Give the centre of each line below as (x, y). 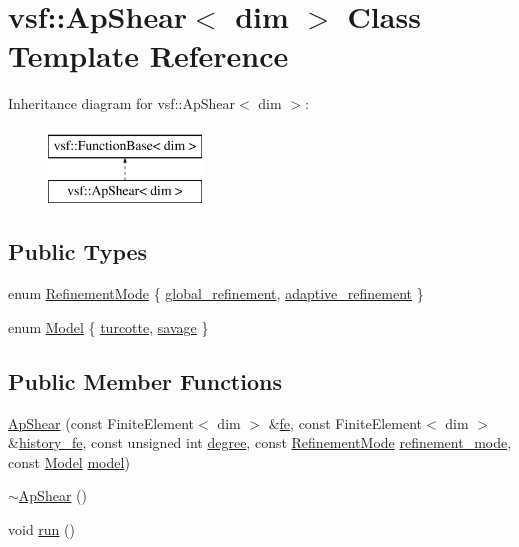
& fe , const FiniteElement (345, 422)
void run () (41, 529)
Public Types (78, 251)
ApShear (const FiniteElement (101, 422)
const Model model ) (69, 461)
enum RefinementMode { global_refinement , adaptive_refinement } (216, 293)
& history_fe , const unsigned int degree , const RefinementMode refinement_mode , (260, 442)
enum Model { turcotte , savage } (108, 326)
